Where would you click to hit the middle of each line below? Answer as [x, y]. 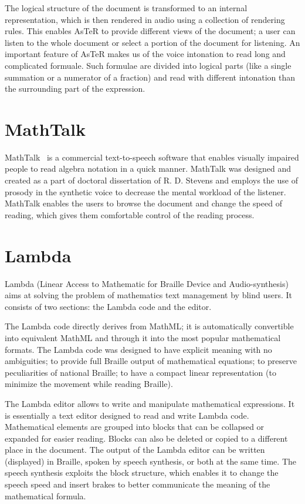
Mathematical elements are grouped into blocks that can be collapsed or [135, 427]
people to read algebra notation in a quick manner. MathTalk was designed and [148, 168]
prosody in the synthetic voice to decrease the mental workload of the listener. [145, 191]
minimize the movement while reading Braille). [89, 384]
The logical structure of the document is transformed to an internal [126, 8]
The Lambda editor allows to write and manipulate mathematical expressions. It [150, 403]
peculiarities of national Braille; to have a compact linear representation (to [140, 372]
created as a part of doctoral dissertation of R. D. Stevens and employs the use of [151, 180]
